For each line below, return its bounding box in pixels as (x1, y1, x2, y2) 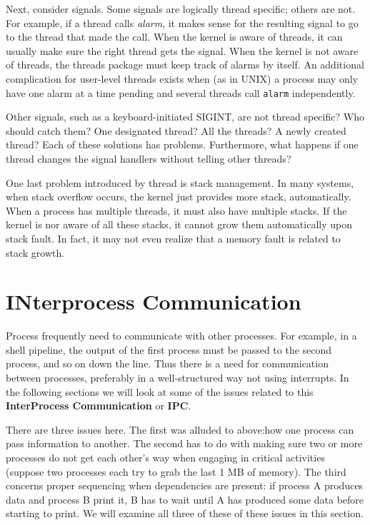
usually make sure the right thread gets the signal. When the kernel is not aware (6, 43, 359, 58)
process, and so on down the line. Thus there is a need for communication (6, 356, 329, 371)
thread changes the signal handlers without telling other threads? (6, 151, 291, 165)
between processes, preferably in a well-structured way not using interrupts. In (6, 370, 349, 385)
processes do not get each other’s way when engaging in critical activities (6, 450, 325, 465)
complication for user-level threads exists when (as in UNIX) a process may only (6, 71, 358, 86)
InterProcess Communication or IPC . (6, 398, 191, 413)
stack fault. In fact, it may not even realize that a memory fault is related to (6, 230, 341, 245)
